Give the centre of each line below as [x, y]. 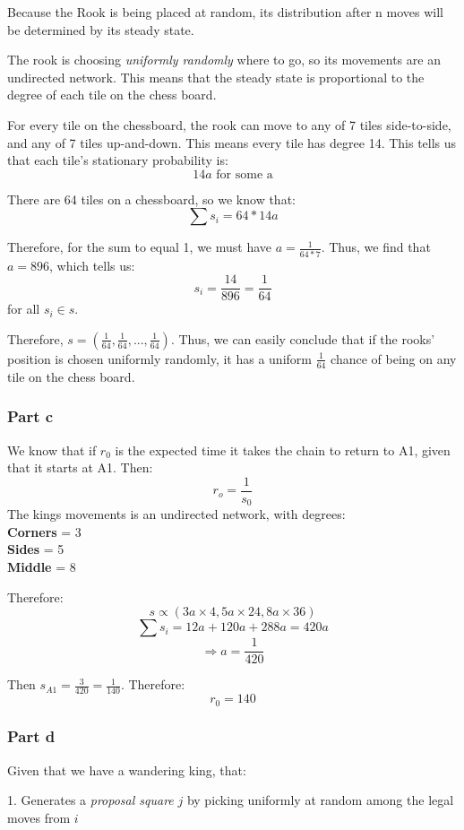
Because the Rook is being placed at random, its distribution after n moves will [225, 12]
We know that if [52, 450]
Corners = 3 [44, 531]
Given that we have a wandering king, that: [127, 769]
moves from [39, 817]
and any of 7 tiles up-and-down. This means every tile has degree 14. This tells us [232, 142]
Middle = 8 [42, 567]
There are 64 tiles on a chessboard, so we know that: [151, 199]
